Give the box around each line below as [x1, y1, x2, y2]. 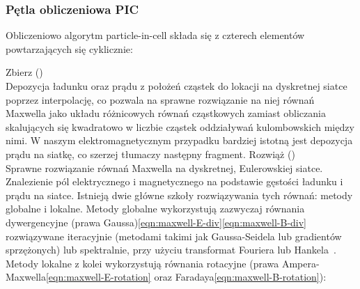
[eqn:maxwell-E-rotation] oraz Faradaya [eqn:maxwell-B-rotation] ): [45, 270, 327, 284]
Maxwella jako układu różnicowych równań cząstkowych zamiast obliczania [6, 106, 326, 120]
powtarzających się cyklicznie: [6, 41, 133, 56]
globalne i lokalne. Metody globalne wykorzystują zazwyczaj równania [6, 201, 305, 216]
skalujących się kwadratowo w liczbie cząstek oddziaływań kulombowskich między [6, 119, 354, 134]
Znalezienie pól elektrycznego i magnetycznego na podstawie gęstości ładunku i [6, 174, 343, 189]
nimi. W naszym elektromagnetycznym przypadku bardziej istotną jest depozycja [6, 133, 353, 148]
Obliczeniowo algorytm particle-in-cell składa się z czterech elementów [6, 28, 305, 42]
